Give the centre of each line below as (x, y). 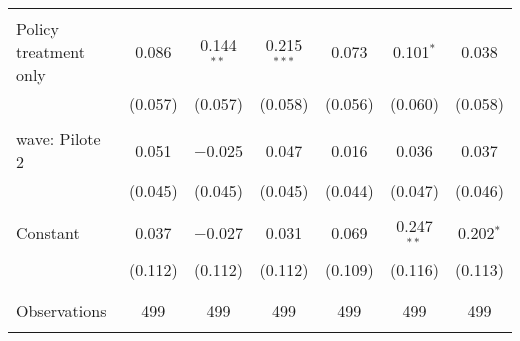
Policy (37, 28)
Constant (48, 233)
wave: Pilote (58, 138)
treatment (50, 51)
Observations (61, 310)
